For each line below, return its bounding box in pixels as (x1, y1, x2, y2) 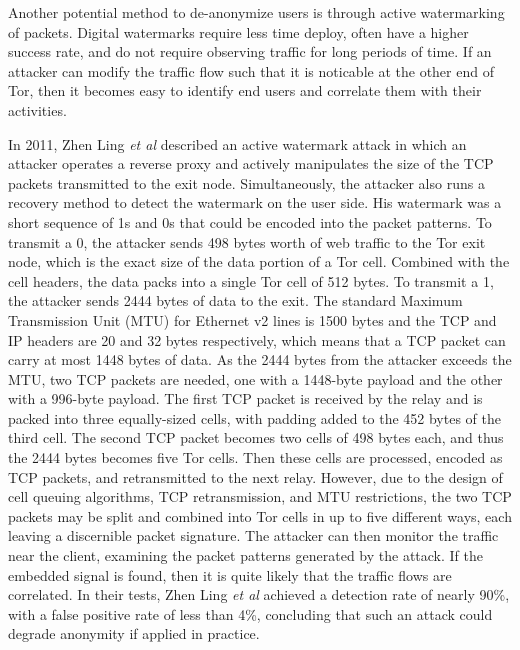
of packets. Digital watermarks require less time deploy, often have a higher (8, 21, 469, 42)
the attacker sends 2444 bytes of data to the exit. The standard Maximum (8, 290, 463, 311)
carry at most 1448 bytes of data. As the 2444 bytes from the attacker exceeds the (8, 349, 512, 370)
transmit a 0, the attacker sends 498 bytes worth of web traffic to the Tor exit (8, 231, 486, 252)
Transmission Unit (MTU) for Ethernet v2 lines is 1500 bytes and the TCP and (8, 309, 497, 330)
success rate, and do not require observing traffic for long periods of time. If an (8, 41, 492, 62)
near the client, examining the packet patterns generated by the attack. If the (8, 545, 484, 566)
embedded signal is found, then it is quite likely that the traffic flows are (8, 564, 452, 585)
